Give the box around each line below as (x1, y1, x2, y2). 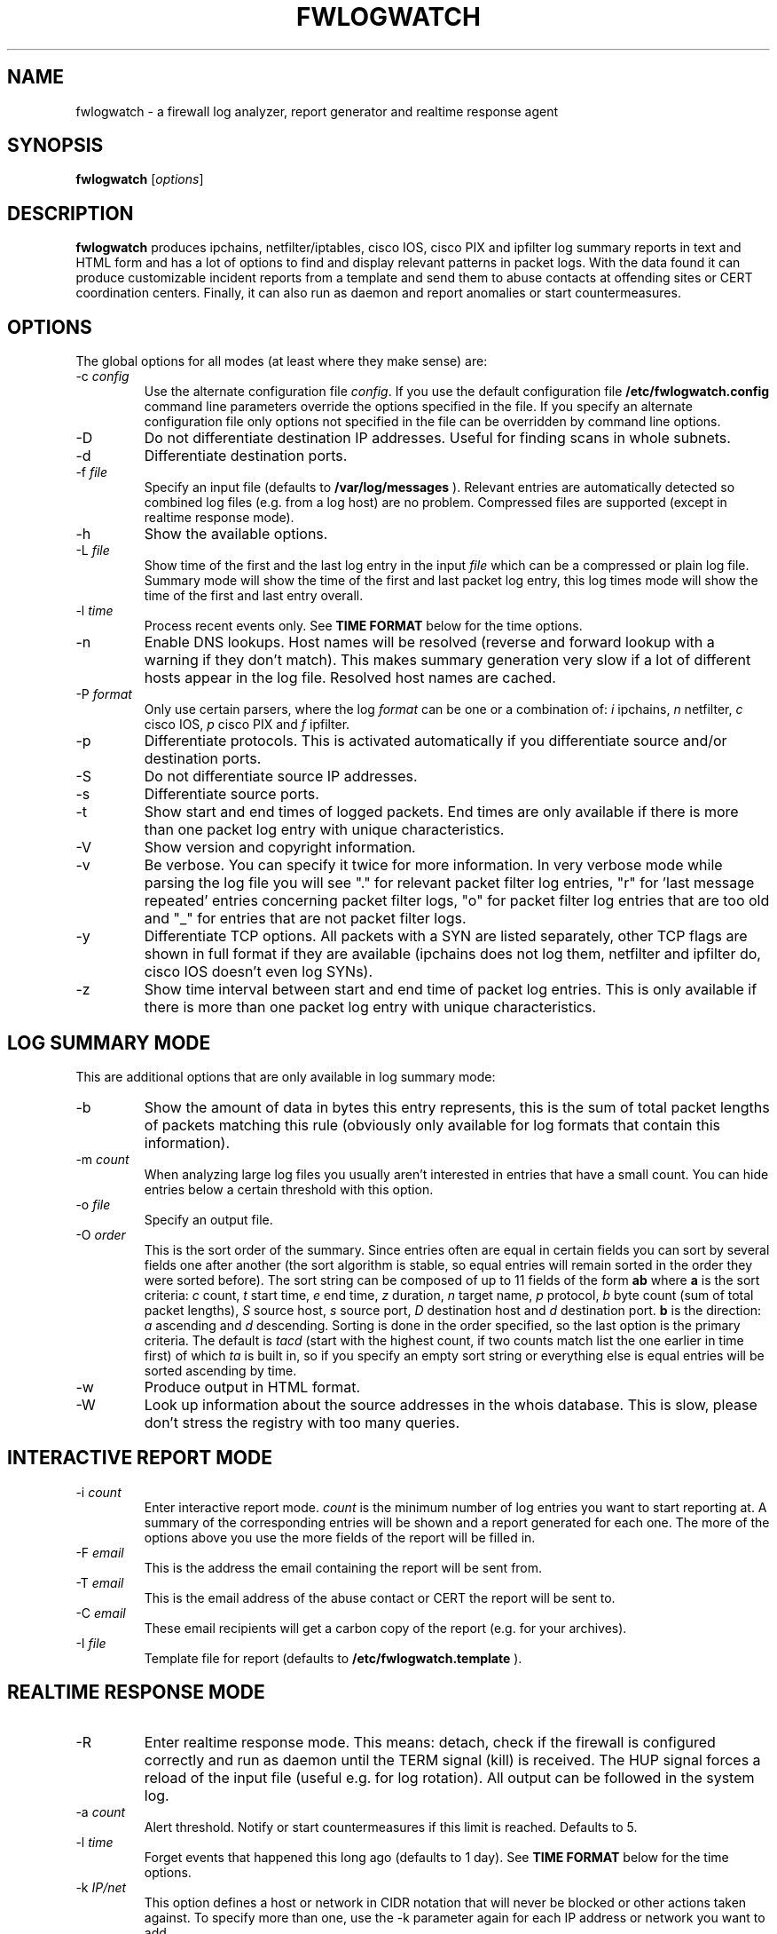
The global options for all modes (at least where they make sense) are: (75, 353, 488, 369)
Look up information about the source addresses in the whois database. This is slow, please (144, 1395, 757, 1414)
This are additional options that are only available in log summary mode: (75, 1068, 496, 1084)
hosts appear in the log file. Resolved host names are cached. (144, 669, 556, 687)
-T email (75, 1574, 124, 1590)
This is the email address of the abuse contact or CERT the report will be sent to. (144, 1589, 616, 1605)
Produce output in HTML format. (144, 1377, 361, 1396)
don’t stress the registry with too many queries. (144, 1413, 460, 1431)
